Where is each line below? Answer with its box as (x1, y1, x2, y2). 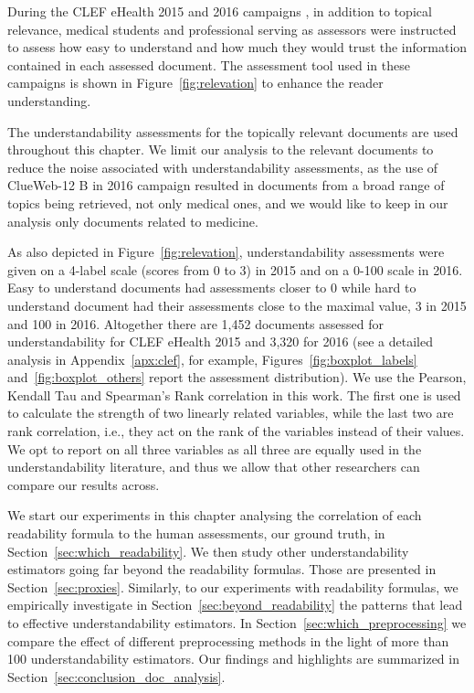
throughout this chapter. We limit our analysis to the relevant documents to (7, 140, 434, 159)
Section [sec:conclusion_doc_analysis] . (7, 666, 226, 686)
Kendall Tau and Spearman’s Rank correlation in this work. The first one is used (7, 385, 461, 404)
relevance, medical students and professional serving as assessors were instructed (7, 19, 457, 38)
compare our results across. (7, 474, 160, 494)
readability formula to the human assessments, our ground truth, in (7, 524, 385, 543)
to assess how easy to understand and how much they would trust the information (7, 37, 468, 57)
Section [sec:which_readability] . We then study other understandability (7, 541, 409, 560)
